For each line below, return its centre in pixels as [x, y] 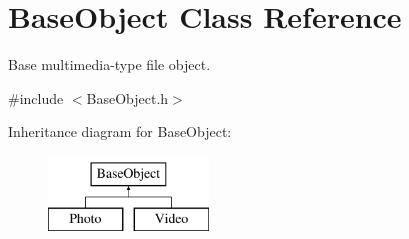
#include [36, 97]
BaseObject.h [127, 97]
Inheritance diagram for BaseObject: [120, 131]
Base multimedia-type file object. [109, 64]
